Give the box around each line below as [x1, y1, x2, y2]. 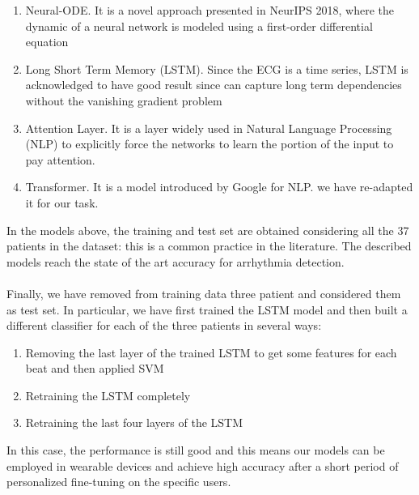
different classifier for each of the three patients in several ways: [6, 317, 322, 334]
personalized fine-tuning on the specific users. [6, 473, 231, 490]
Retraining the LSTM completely [25, 386, 191, 403]
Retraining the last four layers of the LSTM [25, 414, 243, 431]
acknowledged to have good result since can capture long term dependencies [25, 76, 402, 93]
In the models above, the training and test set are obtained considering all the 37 [6, 221, 409, 238]
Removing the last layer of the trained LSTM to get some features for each [25, 344, 397, 361]
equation [25, 33, 69, 50]
